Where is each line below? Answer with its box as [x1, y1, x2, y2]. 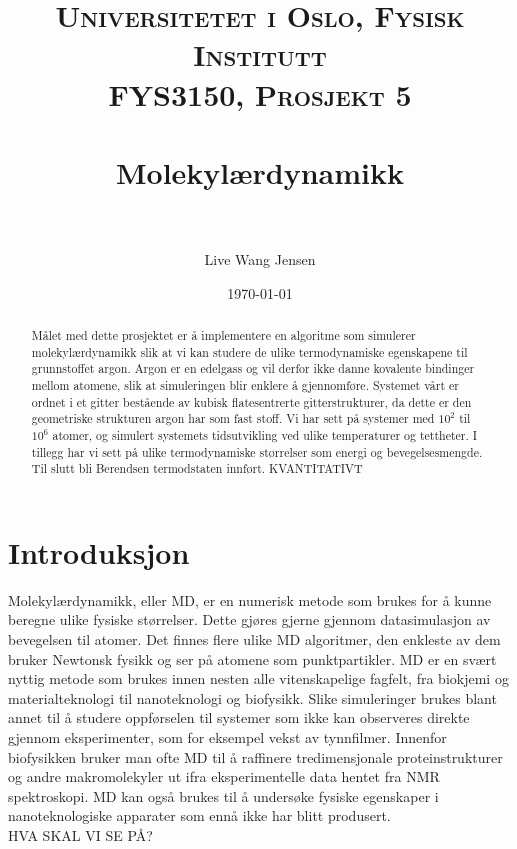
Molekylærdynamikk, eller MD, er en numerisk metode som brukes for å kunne [8, 589, 492, 610]
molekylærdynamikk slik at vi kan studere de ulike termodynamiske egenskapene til [31, 343, 468, 360]
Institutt [193, 34, 327, 75]
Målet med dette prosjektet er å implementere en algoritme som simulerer [31, 327, 416, 344]
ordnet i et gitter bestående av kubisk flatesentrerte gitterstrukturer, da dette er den [31, 393, 472, 410]
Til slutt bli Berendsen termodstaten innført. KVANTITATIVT [31, 460, 363, 477]
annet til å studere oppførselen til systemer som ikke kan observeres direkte [8, 707, 470, 728]
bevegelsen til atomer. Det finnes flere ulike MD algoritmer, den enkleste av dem [8, 629, 501, 650]
